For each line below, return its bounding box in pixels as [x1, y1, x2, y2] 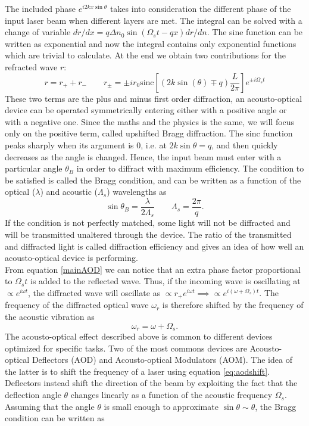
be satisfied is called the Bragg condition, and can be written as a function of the [5, 173, 301, 186]
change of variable [5, 26, 71, 38]
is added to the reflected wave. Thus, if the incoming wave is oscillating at [30, 275, 301, 287]
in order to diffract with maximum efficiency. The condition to [76, 162, 304, 175]
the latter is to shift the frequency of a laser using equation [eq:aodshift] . [5, 365, 270, 377]
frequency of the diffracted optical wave [5, 298, 149, 311]
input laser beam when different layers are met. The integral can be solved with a [5, 14, 302, 26]
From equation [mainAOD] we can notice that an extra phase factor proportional [5, 263, 301, 275]
